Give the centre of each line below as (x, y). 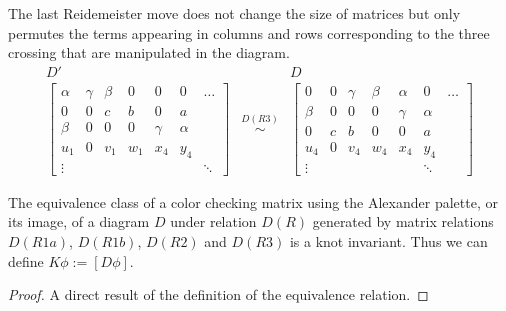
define (26, 260)
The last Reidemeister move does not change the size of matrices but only (234, 13)
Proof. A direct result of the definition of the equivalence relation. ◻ (218, 294)
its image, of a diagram (79, 221)
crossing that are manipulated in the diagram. (149, 52)
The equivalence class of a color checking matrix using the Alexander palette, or (253, 201)
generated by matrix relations (403, 221)
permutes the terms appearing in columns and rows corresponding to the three (249, 32)
